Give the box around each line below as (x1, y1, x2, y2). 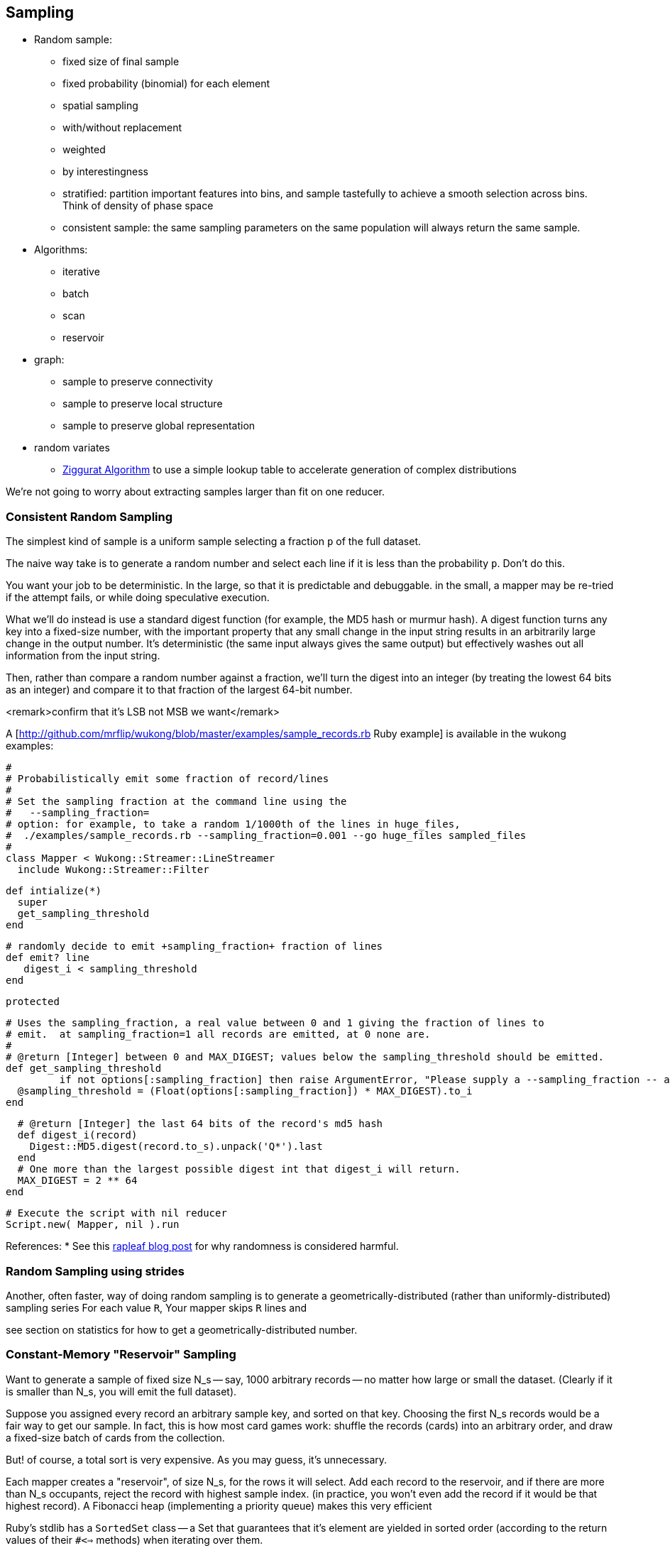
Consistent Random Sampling (6, 509, 173, 524)
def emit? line (6, 952, 90, 964)
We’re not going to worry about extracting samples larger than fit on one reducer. (6, 485, 385, 498)
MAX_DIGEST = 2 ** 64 (17, 1175, 138, 1187)
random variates (34, 441, 110, 454)
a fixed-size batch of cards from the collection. (6, 1431, 225, 1444)
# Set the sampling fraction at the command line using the (6, 796, 347, 808)
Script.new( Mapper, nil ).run (6, 1219, 180, 1231)
